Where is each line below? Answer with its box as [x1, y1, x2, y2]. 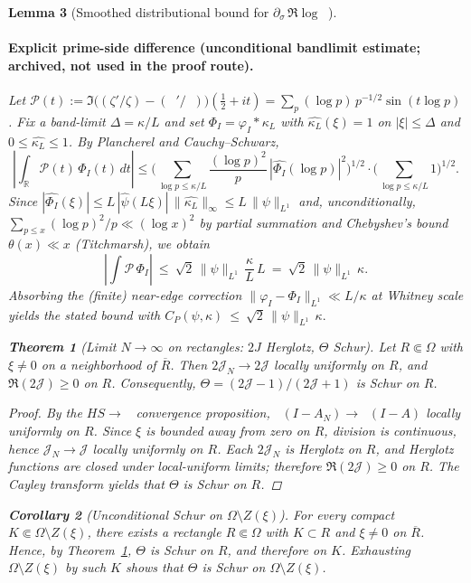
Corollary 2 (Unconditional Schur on [8, 504, 222, 523]
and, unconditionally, [298, 191, 416, 210]
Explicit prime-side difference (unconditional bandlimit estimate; [8, 38, 420, 57]
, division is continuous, [324, 421, 457, 440]
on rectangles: [167, 337, 244, 356]
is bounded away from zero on [146, 421, 310, 440]
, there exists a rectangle [87, 522, 221, 541]
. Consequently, [111, 372, 196, 391]
